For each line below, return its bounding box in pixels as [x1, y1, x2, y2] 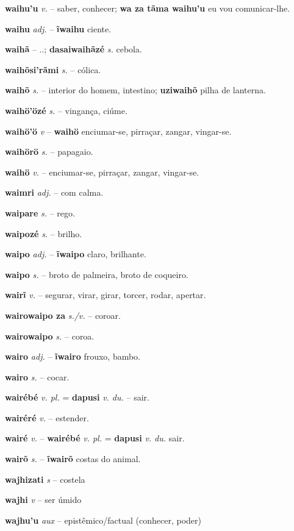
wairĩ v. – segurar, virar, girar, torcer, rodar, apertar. [5, 288, 206, 301]
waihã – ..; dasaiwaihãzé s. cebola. [5, 43, 142, 55]
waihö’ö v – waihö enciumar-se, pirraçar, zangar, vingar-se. [5, 124, 232, 137]
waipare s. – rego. [5, 206, 75, 219]
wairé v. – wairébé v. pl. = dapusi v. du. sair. [5, 432, 185, 444]
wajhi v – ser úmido [5, 493, 82, 506]
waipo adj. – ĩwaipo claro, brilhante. [5, 248, 146, 260]
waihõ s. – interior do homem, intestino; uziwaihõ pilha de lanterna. [5, 84, 266, 96]
